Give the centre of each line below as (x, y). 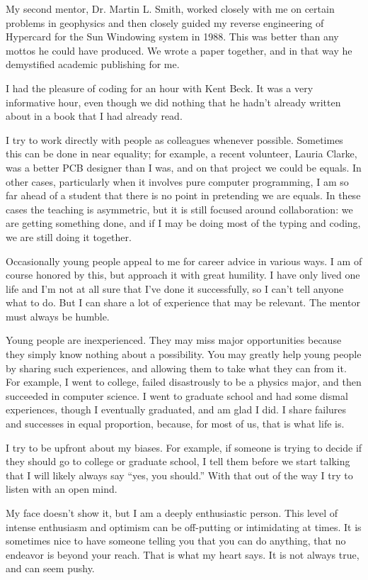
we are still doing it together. (69, 236)
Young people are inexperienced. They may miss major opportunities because (174, 340)
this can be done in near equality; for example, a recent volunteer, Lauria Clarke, (182, 154)
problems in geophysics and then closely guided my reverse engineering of (165, 22)
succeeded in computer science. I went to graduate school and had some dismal (177, 395)
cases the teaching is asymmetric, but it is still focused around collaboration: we (179, 209)
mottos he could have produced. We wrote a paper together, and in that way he (179, 50)
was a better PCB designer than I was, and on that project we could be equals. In (184, 167)
